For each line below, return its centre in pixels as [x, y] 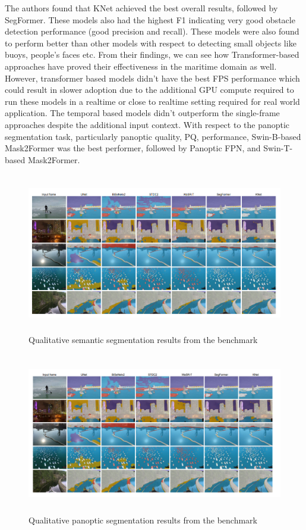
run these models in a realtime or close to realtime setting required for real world [152, 101]
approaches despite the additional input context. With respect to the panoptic [147, 124]
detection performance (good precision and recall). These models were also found [152, 31]
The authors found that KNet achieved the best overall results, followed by [141, 8]
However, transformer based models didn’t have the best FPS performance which [152, 78]
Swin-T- [278, 148]
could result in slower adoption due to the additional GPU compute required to [149, 90]
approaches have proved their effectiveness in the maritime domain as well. [141, 66]
